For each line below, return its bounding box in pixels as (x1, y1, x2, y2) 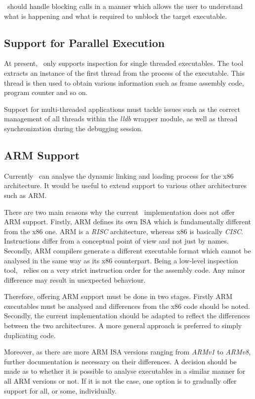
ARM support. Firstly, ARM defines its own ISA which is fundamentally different (4, 216, 252, 227)
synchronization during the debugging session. (4, 123, 143, 133)
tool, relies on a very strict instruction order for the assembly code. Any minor (4, 265, 245, 275)
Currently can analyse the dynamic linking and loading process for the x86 (4, 170, 234, 181)
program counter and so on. (4, 87, 88, 98)
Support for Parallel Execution (4, 35, 165, 50)
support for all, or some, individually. (4, 385, 117, 396)
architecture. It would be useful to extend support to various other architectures (4, 180, 247, 191)
